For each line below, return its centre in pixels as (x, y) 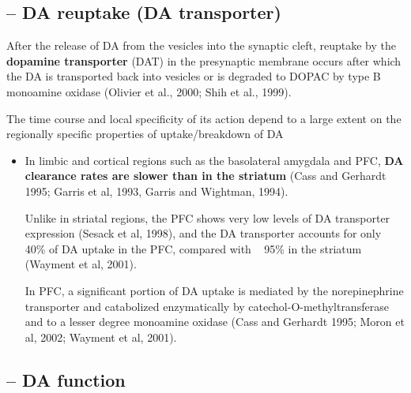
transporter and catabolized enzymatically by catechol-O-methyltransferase (207, 306)
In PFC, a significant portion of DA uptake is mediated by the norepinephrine (214, 290)
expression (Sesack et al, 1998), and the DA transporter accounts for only (203, 233)
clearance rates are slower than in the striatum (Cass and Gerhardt (205, 176)
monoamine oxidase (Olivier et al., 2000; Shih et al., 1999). (149, 91)
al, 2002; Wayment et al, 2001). (101, 337)
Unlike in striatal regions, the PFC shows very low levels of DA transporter (207, 217)
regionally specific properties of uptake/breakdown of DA (145, 134)
